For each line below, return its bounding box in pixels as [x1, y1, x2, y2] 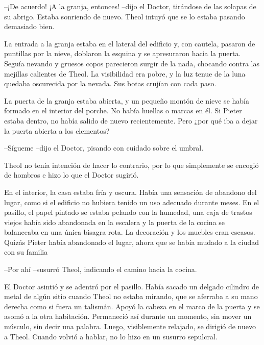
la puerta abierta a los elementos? [4, 125, 110, 136]
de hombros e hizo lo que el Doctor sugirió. [4, 169, 139, 180]
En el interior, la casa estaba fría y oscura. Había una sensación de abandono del [4, 186, 257, 197]
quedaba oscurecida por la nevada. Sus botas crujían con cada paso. [4, 78, 217, 89]
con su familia [4, 247, 48, 257]
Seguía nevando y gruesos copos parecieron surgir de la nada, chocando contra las [4, 58, 259, 68]
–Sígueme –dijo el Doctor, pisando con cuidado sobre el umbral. [4, 142, 204, 153]
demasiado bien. [4, 21, 55, 32]
